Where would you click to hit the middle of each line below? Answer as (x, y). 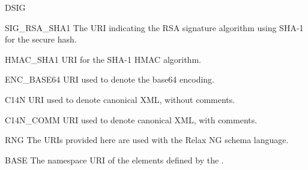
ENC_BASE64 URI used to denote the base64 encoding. (110, 79)
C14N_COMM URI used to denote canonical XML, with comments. (131, 119)
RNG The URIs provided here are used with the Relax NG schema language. (147, 140)
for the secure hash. (41, 39)
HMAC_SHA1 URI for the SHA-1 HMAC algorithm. (103, 59)
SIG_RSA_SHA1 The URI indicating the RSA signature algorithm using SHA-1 (154, 27)
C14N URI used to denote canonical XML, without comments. (120, 99)
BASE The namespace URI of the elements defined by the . (114, 160)
